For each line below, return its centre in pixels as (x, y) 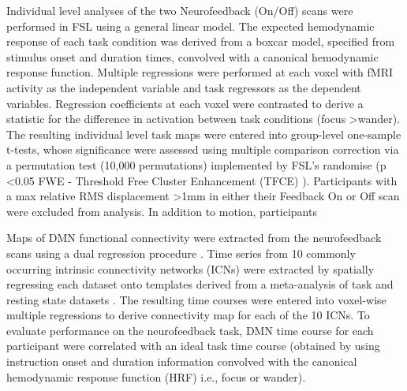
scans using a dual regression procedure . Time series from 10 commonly (181, 253)
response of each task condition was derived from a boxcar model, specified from (201, 41)
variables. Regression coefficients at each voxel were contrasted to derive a (185, 103)
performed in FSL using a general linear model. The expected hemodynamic (190, 26)
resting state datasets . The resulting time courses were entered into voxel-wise (196, 299)
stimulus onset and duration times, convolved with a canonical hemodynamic (192, 56)
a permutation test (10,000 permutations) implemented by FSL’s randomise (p (196, 164)
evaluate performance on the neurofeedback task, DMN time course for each (190, 330)
